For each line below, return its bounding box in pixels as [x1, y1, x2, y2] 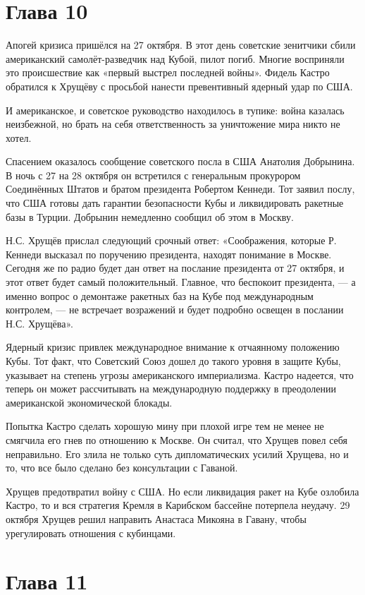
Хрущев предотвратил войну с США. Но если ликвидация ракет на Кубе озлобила [6, 483, 359, 498]
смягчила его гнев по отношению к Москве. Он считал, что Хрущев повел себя [6, 432, 347, 447]
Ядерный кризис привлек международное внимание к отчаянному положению [6, 339, 340, 354]
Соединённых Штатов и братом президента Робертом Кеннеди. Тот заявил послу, [6, 181, 355, 196]
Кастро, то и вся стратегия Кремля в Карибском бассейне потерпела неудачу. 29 [6, 498, 350, 512]
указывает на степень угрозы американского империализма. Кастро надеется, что [6, 367, 354, 382]
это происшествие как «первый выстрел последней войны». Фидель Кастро [6, 65, 330, 80]
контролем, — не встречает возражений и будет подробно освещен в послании [6, 302, 344, 317]
